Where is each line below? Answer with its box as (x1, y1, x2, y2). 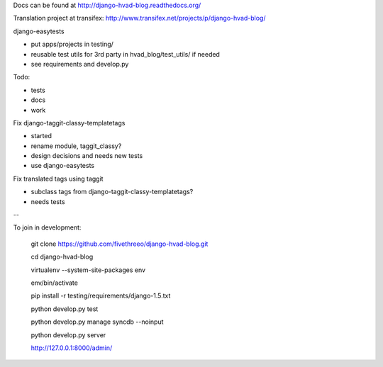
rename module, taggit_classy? (30, 142, 122, 150)
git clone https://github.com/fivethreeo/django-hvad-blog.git (30, 239, 209, 248)
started (30, 132, 52, 140)
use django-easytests (30, 162, 95, 170)
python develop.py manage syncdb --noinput (30, 317, 164, 326)
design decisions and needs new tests (30, 152, 143, 160)
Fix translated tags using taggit (13, 174, 104, 183)
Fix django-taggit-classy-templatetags (13, 118, 126, 127)
